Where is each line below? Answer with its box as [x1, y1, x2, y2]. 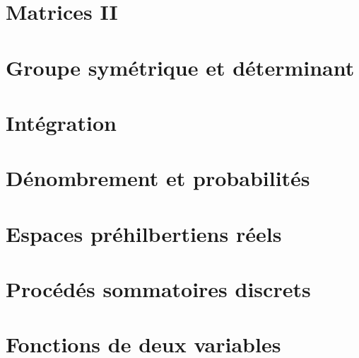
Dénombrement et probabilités [6, 163, 310, 192]
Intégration [6, 108, 117, 137]
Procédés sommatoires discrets [6, 275, 311, 304]
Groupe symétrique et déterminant [6, 52, 355, 81]
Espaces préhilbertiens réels [6, 219, 282, 248]
